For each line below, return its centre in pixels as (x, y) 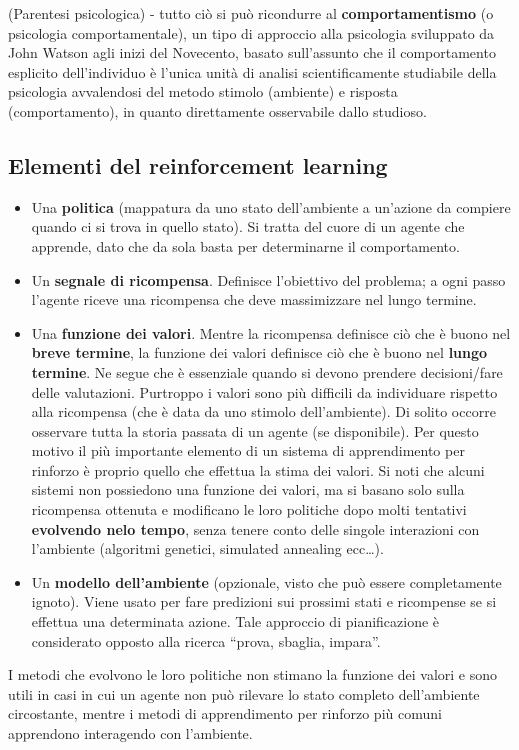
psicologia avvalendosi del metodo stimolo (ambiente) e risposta (203, 91)
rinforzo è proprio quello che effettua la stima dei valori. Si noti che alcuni (258, 469)
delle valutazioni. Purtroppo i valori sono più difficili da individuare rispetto (264, 391)
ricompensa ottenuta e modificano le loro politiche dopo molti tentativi (249, 509)
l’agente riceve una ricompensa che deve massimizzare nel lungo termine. (254, 299)
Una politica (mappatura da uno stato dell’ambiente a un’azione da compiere (271, 206)
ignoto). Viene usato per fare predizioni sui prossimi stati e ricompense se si (264, 601)
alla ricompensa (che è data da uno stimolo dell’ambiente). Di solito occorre (263, 411)
